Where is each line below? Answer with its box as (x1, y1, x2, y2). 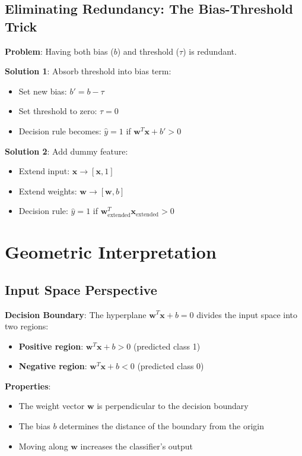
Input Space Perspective (5, 280, 157, 298)
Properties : (5, 379, 51, 392)
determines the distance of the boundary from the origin (59, 420, 264, 432)
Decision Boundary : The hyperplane (5, 308, 147, 320)
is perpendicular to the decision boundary (97, 400, 249, 412)
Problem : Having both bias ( (5, 45, 114, 57)
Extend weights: (18, 184, 77, 197)
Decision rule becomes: (18, 124, 101, 137)
